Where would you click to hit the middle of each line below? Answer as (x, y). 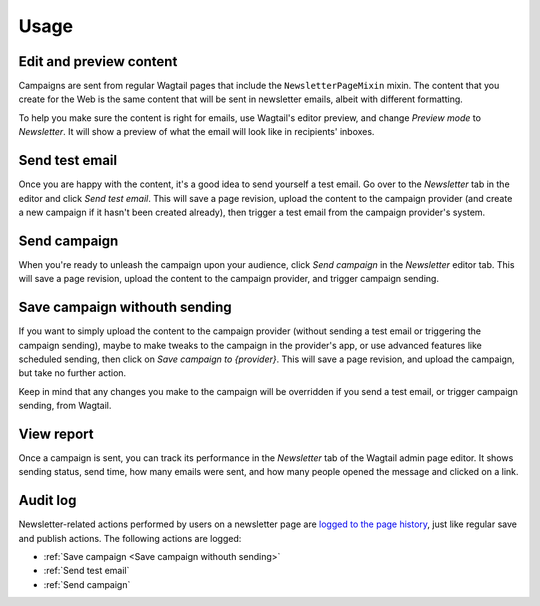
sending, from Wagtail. (65, 406)
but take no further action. (72, 373)
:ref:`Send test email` (86, 571)
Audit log (47, 500)
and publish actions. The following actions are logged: (130, 538)
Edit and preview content (98, 61)
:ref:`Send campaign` (87, 584)
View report (56, 433)
